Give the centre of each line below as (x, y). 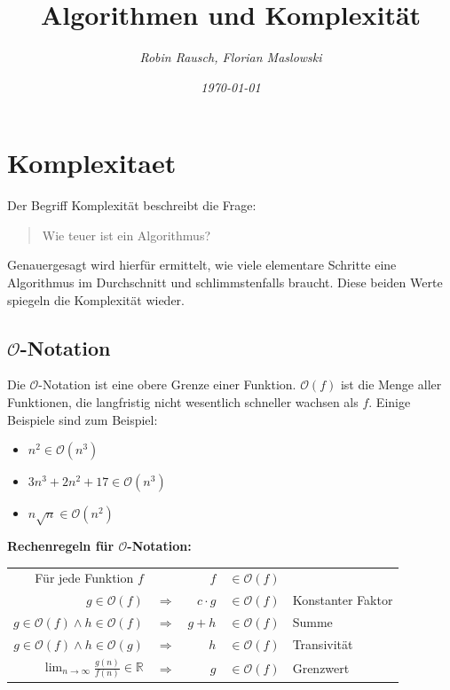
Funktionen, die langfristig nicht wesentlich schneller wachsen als (183, 402)
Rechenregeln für (61, 545)
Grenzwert (321, 667)
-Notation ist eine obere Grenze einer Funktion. (167, 384)
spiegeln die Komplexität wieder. (96, 299)
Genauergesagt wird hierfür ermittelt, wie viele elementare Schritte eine (202, 265)
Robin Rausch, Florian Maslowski (231, 57)
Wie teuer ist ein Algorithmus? (126, 235)
